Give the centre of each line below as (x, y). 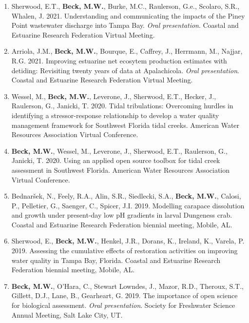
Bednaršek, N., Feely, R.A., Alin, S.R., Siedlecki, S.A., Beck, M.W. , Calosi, (126, 196)
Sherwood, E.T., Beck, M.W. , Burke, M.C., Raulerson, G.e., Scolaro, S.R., (125, 6)
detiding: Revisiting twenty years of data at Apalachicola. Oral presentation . (125, 70)
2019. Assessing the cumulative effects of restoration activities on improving (124, 251)
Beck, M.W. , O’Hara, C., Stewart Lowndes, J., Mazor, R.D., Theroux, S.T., (128, 286)
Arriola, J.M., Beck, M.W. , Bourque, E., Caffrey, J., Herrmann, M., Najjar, (127, 51)
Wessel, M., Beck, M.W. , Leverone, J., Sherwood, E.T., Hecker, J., (114, 96)
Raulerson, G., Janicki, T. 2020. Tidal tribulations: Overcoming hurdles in (122, 106)
